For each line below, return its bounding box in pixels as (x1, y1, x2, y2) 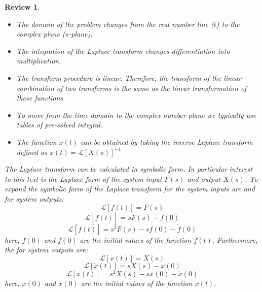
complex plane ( (16, 28, 65, 39)
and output (187, 173, 221, 184)
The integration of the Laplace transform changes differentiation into (16, 45, 230, 56)
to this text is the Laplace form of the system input (5, 173, 162, 184)
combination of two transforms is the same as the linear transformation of (16, 82, 247, 93)
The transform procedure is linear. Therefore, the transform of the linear (16, 72, 241, 83)
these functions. (16, 92, 65, 103)
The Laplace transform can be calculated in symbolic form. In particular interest (5, 164, 253, 174)
